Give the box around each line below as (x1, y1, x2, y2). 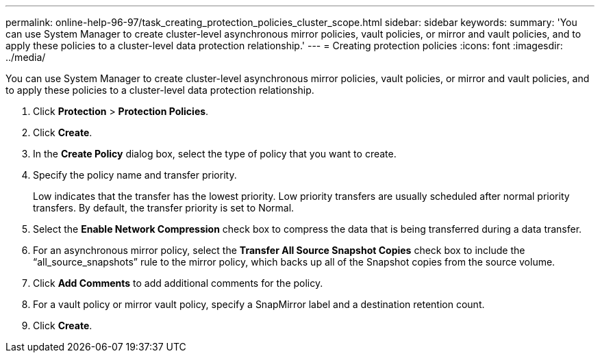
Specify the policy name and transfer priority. (33, 169, 237, 181)
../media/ (5, 51, 46, 63)
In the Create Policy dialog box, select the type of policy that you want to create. (33, 148, 397, 159)
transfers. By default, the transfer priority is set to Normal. (33, 202, 295, 214)
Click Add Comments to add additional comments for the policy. (33, 277, 323, 289)
